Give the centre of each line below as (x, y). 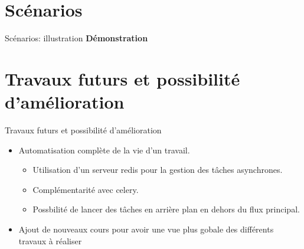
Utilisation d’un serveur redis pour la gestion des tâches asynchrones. (158, 170)
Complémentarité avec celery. (86, 189)
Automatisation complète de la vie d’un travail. (104, 150)
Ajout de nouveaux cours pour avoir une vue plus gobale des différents (146, 229)
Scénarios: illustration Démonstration (76, 38)
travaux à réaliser (50, 240)
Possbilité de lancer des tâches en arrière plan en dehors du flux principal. (166, 209)
